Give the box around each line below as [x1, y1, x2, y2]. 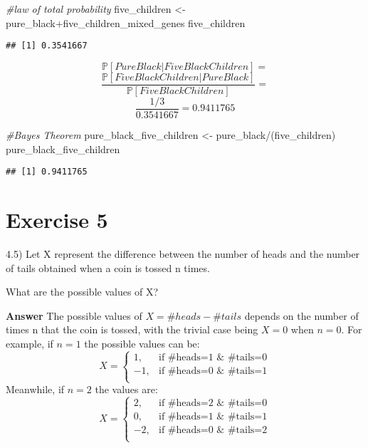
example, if [6, 335, 53, 350]
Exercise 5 [6, 205, 108, 234]
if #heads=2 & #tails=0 [159, 397, 268, 408]
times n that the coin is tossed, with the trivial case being [6, 322, 258, 337]
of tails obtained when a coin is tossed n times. [6, 260, 210, 275]
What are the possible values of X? [6, 284, 159, 299]
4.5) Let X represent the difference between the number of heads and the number [6, 246, 360, 261]
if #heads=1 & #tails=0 [159, 352, 268, 363]
